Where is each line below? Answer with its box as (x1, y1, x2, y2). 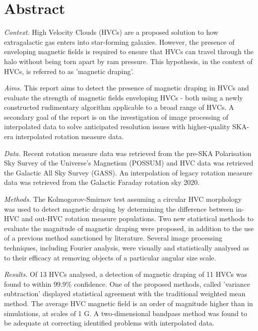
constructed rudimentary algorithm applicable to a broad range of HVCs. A (4, 102, 234, 112)
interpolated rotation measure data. (15, 131, 124, 142)
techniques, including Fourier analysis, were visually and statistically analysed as (4, 243, 250, 252)
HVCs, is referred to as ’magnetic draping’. (4, 66, 134, 76)
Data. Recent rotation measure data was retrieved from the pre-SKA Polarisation (4, 148, 252, 158)
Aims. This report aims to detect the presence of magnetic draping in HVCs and (4, 83, 249, 93)
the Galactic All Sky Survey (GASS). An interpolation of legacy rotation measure (4, 167, 253, 177)
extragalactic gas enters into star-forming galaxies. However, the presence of (4, 36, 235, 47)
